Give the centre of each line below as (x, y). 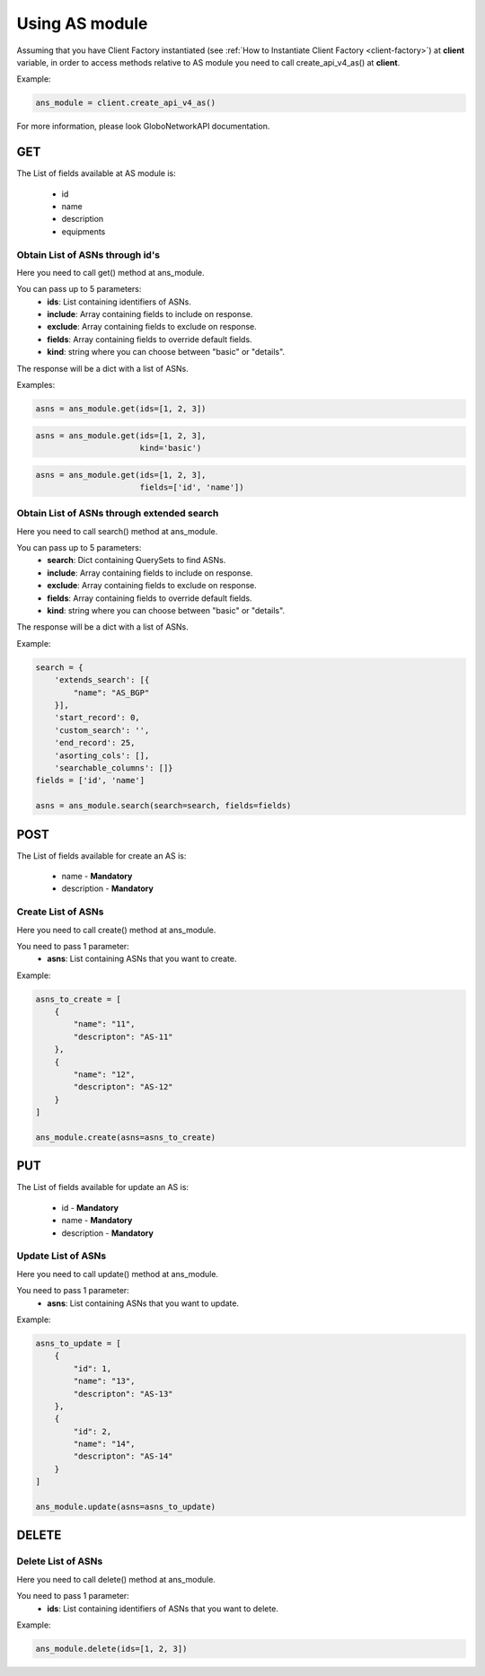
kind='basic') (171, 448)
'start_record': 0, (97, 718)
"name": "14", (104, 1444)
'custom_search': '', (102, 730)
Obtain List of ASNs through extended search (118, 514)
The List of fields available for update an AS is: (102, 1187)
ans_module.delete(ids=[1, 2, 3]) (111, 1649)
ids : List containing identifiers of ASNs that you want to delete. (163, 1609)
